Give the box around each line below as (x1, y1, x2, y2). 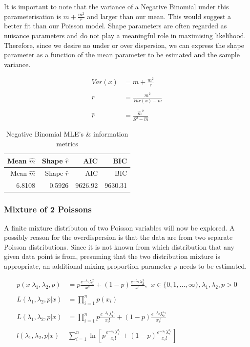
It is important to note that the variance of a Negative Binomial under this (4, 1, 229, 11)
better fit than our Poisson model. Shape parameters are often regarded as (4, 21, 227, 31)
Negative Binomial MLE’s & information (6, 129, 128, 139)
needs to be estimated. (179, 260, 247, 271)
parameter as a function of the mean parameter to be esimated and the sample (4, 49, 240, 60)
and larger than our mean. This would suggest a (87, 11, 231, 21)
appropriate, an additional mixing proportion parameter (4, 260, 172, 271)
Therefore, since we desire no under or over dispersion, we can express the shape (4, 40, 244, 50)
